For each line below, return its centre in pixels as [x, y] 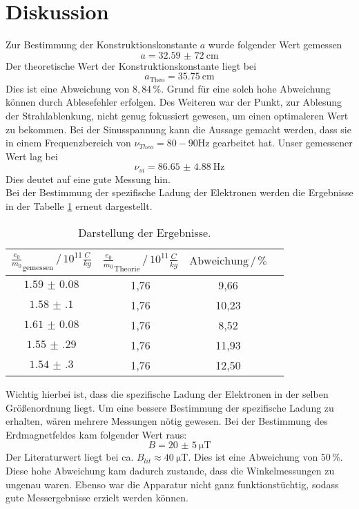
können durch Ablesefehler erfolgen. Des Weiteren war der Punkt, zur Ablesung [174, 102]
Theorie [127, 269]
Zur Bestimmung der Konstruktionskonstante [101, 45]
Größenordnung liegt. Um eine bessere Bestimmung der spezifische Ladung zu [170, 407]
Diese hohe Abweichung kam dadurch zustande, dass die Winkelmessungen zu [170, 470]
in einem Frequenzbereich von [68, 143]
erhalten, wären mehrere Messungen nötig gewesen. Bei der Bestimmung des [167, 421]
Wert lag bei [32, 156]
